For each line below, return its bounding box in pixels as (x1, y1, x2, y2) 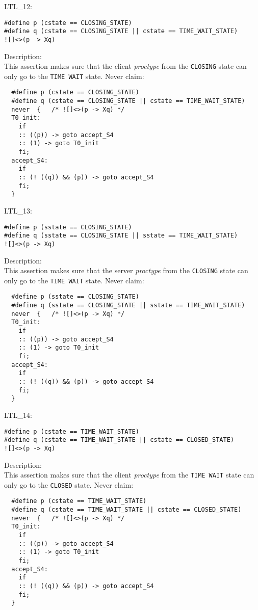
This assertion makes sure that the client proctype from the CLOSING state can (4, 61, 247, 71)
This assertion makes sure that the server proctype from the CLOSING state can (4, 265, 248, 276)
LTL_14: (4, 410, 32, 420)
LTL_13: (4, 205, 32, 216)
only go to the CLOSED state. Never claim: (4, 479, 134, 490)
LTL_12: (4, 1, 32, 11)
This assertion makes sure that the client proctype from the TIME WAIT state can (4, 469, 254, 480)
